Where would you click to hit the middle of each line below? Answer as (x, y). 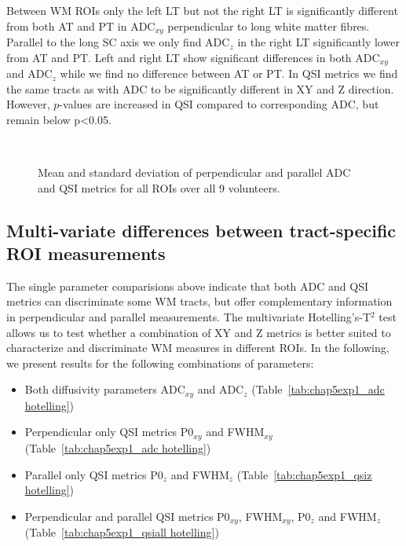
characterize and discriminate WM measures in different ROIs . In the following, (198, 348)
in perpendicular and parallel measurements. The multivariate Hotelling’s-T (189, 317)
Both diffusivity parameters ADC (105, 389)
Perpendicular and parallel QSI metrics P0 (127, 516)
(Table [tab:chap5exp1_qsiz (304, 474)
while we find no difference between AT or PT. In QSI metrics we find (229, 73)
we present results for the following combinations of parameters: (160, 363)
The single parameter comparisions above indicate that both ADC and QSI (188, 286)
